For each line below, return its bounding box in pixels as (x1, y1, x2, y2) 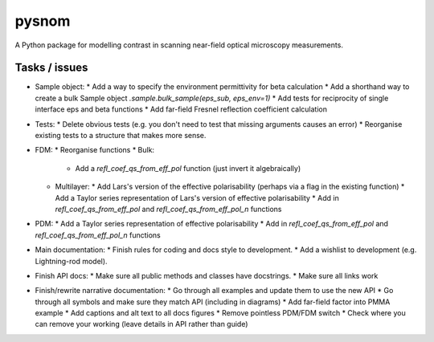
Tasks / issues (14, 61, 88, 75)
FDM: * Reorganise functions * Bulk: (35, 145, 155, 155)
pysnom (14, 12, 71, 30)
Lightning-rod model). (35, 256, 108, 266)
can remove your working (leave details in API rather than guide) (35, 320, 248, 329)
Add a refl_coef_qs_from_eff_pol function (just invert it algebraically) (75, 163, 301, 173)
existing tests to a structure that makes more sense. (35, 131, 207, 140)
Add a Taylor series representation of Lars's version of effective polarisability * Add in (55, 193, 339, 202)
